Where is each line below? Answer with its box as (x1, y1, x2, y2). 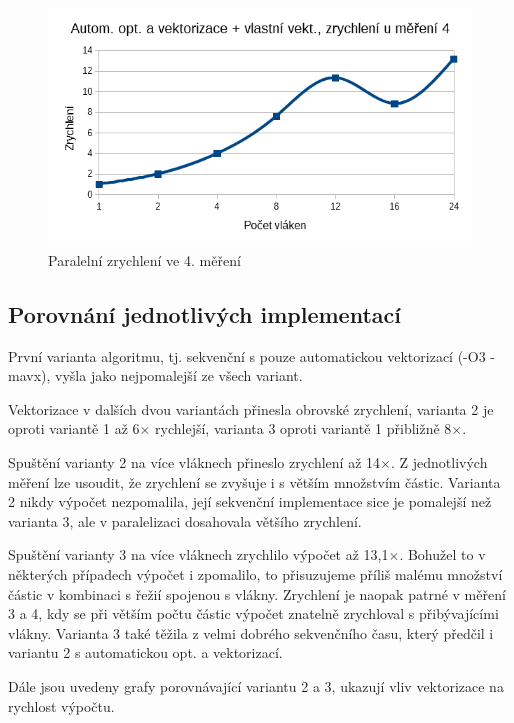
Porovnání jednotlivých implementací (8, 298, 401, 329)
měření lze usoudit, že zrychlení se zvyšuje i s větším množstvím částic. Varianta (8, 471, 501, 492)
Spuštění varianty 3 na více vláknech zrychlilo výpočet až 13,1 (8, 544, 389, 565)
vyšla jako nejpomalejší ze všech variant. (55, 365, 303, 386)
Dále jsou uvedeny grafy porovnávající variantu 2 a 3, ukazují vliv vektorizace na (8, 675, 504, 696)
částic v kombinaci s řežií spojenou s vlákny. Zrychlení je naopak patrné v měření (8, 583, 506, 604)
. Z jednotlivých (390, 452, 488, 473)
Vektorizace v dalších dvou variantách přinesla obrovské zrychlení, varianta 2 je (8, 398, 494, 419)
